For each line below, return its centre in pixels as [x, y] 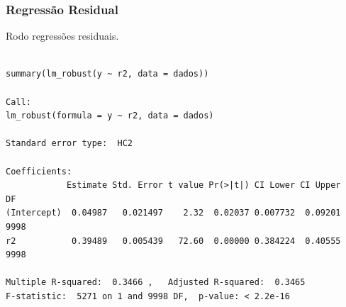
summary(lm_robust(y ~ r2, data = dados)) [107, 74]
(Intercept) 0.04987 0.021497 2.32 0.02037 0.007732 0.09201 [173, 213]
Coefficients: [39, 171]
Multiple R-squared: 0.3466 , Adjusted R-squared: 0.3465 [156, 283]
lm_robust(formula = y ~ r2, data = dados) [110, 116]
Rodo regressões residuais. [62, 36]
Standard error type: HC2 [69, 144]
